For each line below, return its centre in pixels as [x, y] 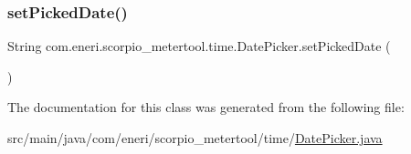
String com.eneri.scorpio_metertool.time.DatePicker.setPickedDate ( [199, 46]
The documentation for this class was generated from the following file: [206, 107]
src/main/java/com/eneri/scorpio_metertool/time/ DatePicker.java [195, 138]
